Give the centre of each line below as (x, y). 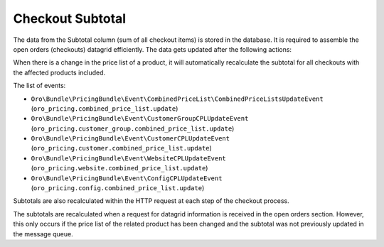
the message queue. (43, 234)
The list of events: (39, 86)
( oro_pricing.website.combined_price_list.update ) (119, 168)
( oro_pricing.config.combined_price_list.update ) (118, 188)
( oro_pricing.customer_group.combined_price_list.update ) (133, 128)
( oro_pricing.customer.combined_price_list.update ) (122, 148)
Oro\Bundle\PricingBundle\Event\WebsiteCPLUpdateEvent (129, 158)
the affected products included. (59, 72)
